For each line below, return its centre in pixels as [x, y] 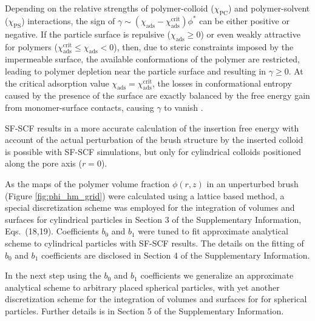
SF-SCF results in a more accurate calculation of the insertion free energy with [152, 127]
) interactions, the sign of [68, 20]
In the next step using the [53, 275]
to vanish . [184, 107]
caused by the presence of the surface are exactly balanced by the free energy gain [157, 95]
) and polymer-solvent [269, 8]
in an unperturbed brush [252, 183]
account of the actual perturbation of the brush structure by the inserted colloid [154, 140]
